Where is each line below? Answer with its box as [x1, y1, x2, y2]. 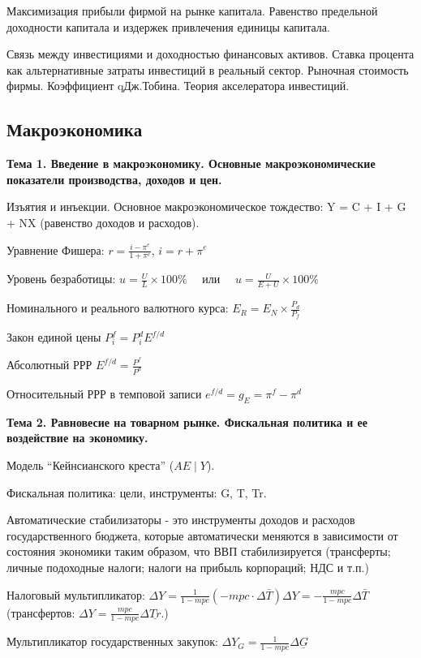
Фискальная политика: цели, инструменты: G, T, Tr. [6, 484, 267, 501]
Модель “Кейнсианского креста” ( [6, 456, 174, 473]
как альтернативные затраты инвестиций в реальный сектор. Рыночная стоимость [6, 61, 409, 78]
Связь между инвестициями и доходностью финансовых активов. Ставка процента [6, 45, 415, 62]
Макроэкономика [6, 117, 143, 142]
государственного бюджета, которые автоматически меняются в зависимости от [6, 527, 398, 544]
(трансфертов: [6, 604, 75, 621]
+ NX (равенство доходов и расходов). [6, 213, 200, 230]
